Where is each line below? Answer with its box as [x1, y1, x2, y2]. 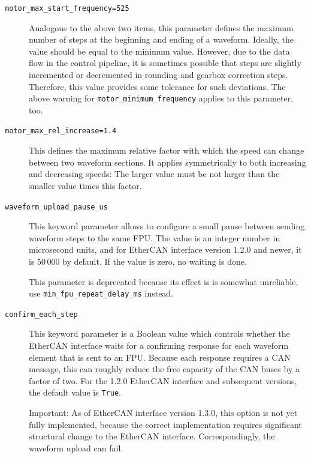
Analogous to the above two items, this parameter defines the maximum [29, 21, 294, 34]
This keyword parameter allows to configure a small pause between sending [29, 220, 305, 232]
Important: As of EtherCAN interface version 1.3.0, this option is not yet [29, 406, 298, 419]
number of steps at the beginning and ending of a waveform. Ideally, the [29, 33, 294, 46]
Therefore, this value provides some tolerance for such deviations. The [29, 80, 286, 92]
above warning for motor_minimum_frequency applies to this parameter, [29, 92, 294, 104]
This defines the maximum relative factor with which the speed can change [29, 144, 304, 157]
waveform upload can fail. [29, 441, 123, 454]
